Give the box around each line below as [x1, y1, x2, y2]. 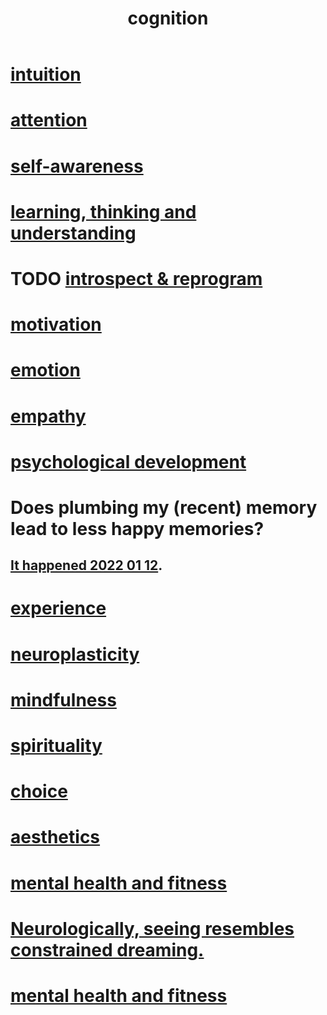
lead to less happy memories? [10, 517, 265, 540]
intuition [10, 63, 82, 86]
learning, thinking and [10, 200, 197, 223]
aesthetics [10, 826, 101, 849]
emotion [10, 359, 81, 382]
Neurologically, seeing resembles [10, 917, 295, 940]
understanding [10, 222, 137, 244]
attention [10, 109, 88, 132]
